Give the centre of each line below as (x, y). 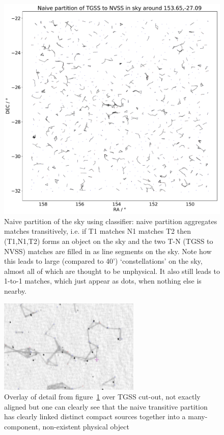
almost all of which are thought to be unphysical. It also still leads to (112, 271)
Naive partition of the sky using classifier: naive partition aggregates (111, 221)
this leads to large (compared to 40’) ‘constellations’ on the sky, (103, 261)
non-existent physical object (86, 426)
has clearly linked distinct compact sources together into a (95, 416)
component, (22, 426)
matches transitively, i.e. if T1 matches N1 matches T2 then (98, 231)
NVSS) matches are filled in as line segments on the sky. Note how (108, 251)
